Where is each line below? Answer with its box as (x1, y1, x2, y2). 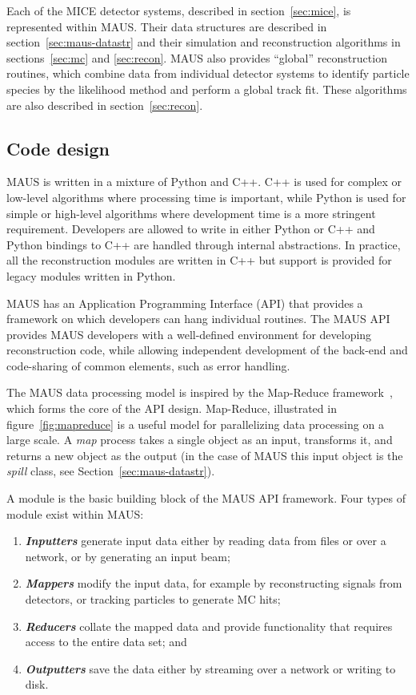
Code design (6, 135, 110, 160)
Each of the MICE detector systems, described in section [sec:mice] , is (6, 2, 351, 18)
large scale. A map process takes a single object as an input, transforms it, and (6, 431, 393, 448)
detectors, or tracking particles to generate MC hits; (25, 591, 281, 608)
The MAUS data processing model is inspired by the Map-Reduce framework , (6, 384, 393, 401)
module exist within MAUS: (6, 505, 144, 522)
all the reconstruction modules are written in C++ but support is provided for (6, 252, 392, 269)
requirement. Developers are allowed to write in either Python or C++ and (6, 220, 375, 237)
